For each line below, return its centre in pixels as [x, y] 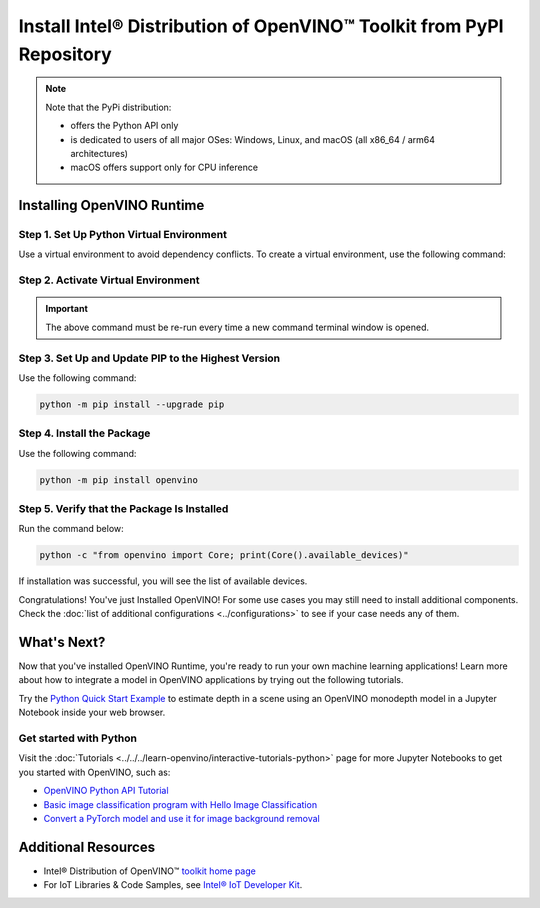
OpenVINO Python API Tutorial [106, 791]
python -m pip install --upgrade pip [132, 404]
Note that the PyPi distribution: [108, 107]
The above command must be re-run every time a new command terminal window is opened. [237, 327]
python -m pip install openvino [119, 479]
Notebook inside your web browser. [92, 712]
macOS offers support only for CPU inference [164, 167]
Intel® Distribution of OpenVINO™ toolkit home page [150, 871]
